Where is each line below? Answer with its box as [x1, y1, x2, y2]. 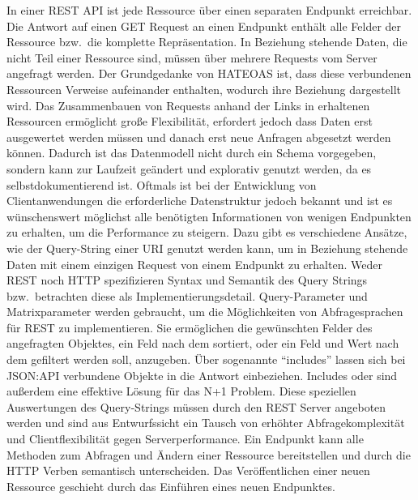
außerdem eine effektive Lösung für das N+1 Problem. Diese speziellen [6, 382, 356, 400]
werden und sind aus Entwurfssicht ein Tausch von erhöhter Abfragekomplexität [6, 414, 405, 431]
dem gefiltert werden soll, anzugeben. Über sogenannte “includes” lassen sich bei [6, 351, 406, 368]
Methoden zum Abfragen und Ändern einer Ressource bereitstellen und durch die [6, 446, 411, 463]
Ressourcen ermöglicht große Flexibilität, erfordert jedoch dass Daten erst [6, 113, 373, 130]
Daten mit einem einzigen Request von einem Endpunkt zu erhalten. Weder [6, 255, 382, 272]
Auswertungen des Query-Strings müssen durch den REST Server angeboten [6, 398, 386, 415]
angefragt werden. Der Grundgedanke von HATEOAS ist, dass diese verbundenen [6, 65, 412, 82]
